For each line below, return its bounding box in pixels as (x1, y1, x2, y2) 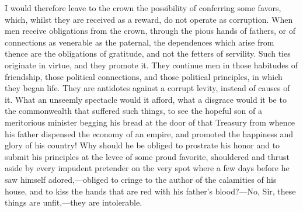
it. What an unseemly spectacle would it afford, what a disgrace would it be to (5, 93, 287, 105)
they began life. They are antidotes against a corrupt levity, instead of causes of (5, 82, 290, 94)
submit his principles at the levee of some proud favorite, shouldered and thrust (5, 150, 290, 162)
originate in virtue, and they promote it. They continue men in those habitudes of (5, 58, 298, 71)
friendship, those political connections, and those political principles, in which (5, 70, 283, 82)
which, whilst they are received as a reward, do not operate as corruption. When (5, 13, 293, 25)
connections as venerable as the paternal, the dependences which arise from (5, 36, 274, 48)
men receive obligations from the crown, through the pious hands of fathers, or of (5, 25, 295, 37)
